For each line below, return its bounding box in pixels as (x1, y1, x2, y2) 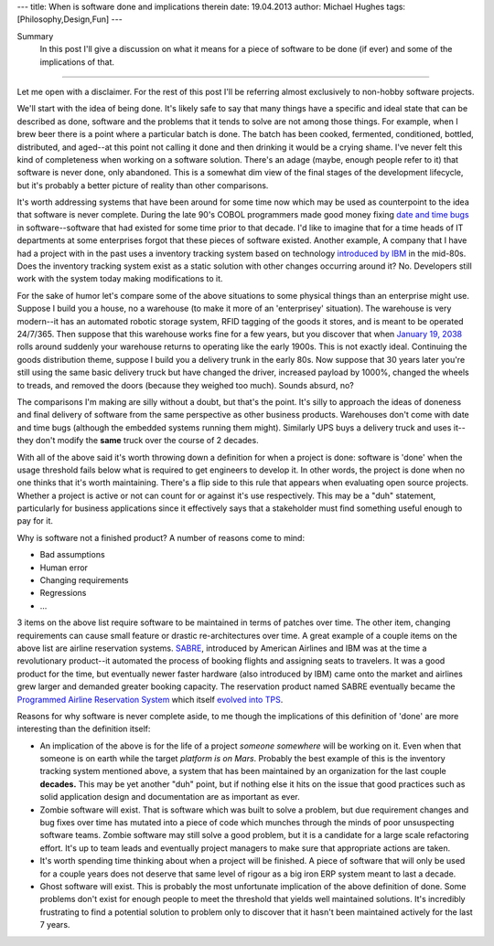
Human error (39, 562, 89, 573)
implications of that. (39, 56, 114, 68)
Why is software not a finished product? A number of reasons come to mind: (16, 532, 306, 543)
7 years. (39, 919, 70, 930)
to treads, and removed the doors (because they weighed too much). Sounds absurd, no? (16, 379, 354, 390)
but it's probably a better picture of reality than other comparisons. (16, 179, 269, 191)
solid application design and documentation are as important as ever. (39, 792, 301, 803)
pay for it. (16, 516, 54, 526)
